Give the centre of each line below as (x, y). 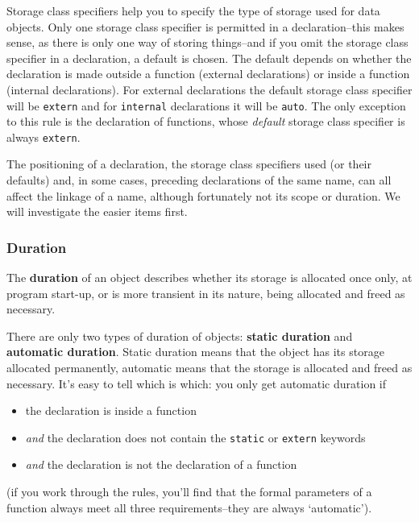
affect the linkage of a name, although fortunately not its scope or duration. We (203, 195)
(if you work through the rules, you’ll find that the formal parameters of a (189, 492)
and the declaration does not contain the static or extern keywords (195, 437)
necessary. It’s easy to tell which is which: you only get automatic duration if (197, 383)
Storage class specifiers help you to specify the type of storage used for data (193, 10)
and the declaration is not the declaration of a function (161, 464)
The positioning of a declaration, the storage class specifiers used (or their (189, 164)
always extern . (44, 137)
